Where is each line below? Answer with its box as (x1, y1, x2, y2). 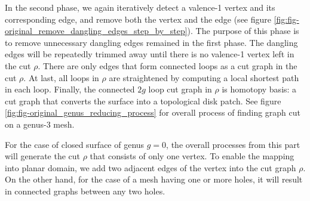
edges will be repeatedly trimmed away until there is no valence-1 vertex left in (5, 48, 294, 60)
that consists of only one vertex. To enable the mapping (90, 150, 294, 162)
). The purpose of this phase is (187, 24, 299, 37)
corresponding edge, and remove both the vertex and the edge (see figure (5, 13, 271, 25)
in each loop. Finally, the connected (5, 83, 135, 95)
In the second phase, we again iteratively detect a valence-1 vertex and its (5, 1, 275, 13)
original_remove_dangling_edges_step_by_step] (5, 24, 188, 37)
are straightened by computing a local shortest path (109, 71, 299, 84)
